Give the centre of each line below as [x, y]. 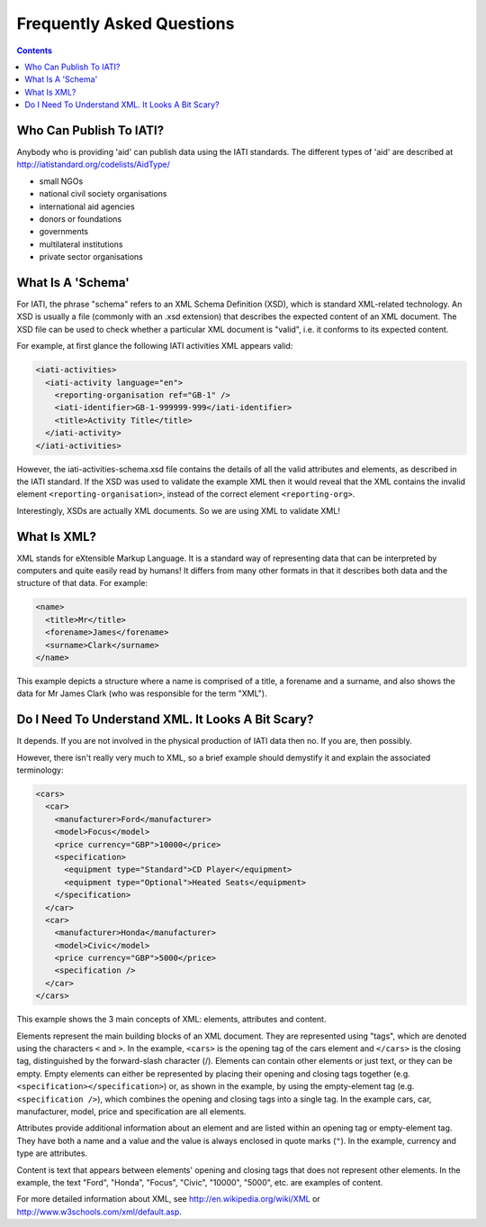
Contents [35, 50]
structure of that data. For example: [82, 583]
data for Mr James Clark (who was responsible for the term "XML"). [142, 693]
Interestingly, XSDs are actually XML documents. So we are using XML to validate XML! [179, 510]
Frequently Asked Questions [126, 23]
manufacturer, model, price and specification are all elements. [131, 1111]
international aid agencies [87, 206]
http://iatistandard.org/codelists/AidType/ [94, 165]
